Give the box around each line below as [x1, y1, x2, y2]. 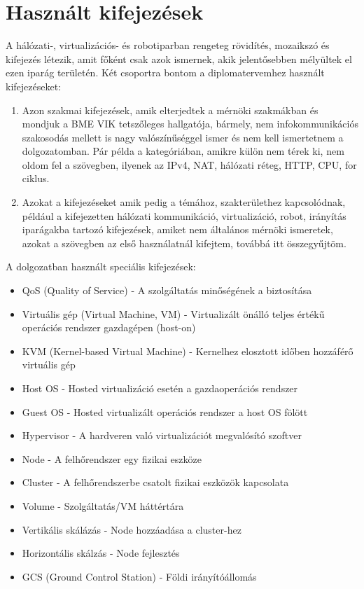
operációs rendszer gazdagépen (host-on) [22, 320, 196, 335]
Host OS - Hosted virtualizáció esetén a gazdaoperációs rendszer [22, 381, 298, 395]
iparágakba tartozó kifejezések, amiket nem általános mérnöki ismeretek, [22, 222, 333, 237]
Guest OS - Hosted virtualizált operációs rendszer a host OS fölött [22, 404, 308, 419]
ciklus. [22, 171, 50, 186]
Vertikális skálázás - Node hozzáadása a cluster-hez [22, 522, 241, 536]
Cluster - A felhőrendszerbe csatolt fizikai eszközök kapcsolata [22, 475, 289, 490]
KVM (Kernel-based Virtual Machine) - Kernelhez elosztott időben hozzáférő [22, 343, 353, 358]
